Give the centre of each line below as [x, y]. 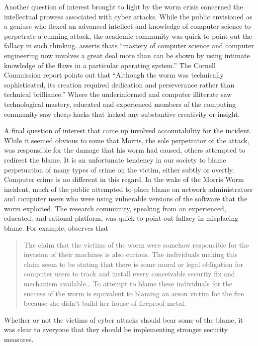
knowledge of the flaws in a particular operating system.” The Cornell [110, 65]
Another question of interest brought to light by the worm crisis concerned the [124, 6]
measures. [19, 339]
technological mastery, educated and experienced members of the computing [120, 104]
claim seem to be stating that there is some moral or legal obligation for [133, 264]
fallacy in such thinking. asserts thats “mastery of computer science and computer [129, 45]
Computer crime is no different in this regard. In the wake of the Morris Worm [124, 179]
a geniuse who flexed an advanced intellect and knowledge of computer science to [128, 26]
